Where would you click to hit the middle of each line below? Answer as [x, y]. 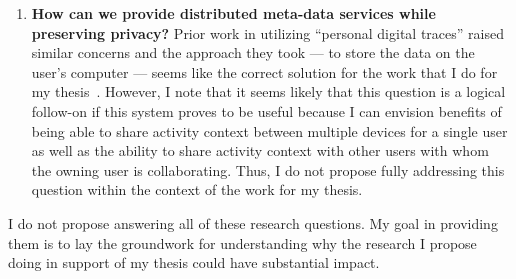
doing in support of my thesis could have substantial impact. [194, 262]
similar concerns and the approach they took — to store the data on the [253, 52]
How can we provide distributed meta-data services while [233, 13]
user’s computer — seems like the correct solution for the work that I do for [264, 71]
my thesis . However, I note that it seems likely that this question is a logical [268, 91]
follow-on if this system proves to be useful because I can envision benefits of [266, 110]
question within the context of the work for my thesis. [197, 189]
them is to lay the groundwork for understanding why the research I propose [242, 242]
